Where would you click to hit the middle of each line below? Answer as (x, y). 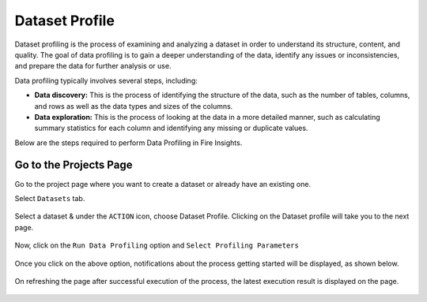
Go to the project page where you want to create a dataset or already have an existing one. (163, 184)
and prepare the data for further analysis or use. (93, 66)
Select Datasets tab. (50, 198)
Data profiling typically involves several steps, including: (106, 80)
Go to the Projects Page (74, 165)
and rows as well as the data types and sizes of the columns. (134, 106)
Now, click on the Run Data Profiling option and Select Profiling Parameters (157, 245)
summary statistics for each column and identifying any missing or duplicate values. (171, 128)
